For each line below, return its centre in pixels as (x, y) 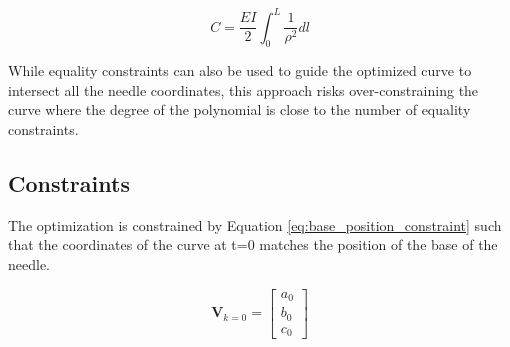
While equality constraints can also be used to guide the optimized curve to (240, 70)
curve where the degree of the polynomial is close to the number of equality (239, 109)
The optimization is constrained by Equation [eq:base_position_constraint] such (255, 224)
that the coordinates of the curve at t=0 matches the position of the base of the (253, 244)
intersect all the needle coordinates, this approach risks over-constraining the (243, 89)
